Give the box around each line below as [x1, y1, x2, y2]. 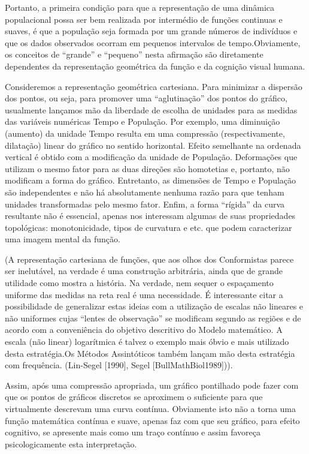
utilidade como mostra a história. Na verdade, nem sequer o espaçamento [5, 276, 274, 289]
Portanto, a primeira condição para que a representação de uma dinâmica [5, 1, 275, 13]
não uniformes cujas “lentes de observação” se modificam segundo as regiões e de [5, 311, 301, 324]
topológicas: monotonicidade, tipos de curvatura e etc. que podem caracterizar [5, 221, 292, 233]
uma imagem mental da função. [5, 233, 120, 245]
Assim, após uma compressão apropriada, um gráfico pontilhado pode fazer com [5, 378, 299, 391]
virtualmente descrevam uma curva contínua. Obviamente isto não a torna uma [5, 402, 296, 414]
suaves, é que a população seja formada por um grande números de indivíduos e [5, 25, 298, 37]
